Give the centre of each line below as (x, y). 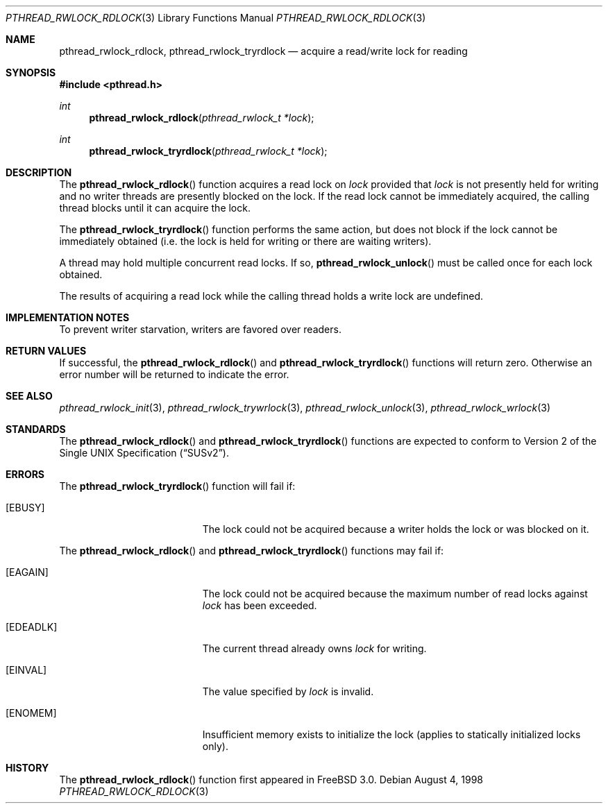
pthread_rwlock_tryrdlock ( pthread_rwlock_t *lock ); (208, 151)
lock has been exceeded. (260, 605)
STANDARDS (36, 429)
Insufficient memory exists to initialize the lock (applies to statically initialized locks (391, 734)
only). (215, 746)
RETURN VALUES (46, 351)
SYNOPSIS (31, 73)
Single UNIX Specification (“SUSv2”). (144, 453)
